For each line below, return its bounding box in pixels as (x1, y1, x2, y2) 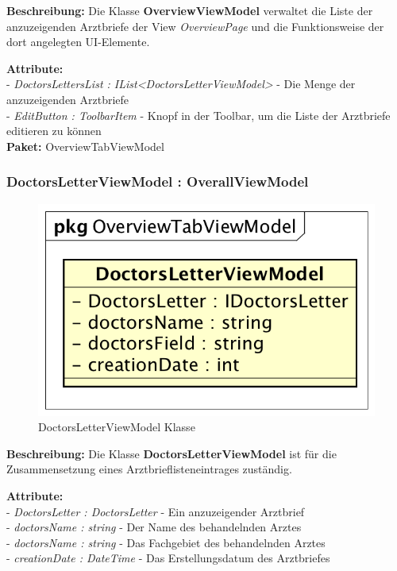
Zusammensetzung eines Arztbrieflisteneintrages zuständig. (6, 461, 292, 477)
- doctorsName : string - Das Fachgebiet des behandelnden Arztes (6, 534, 326, 550)
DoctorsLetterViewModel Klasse (38, 419, 195, 435)
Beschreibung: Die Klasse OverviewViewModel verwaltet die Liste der (6, 2, 373, 18)
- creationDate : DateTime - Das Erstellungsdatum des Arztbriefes (6, 550, 330, 566)
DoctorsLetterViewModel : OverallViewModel (6, 172, 309, 191)
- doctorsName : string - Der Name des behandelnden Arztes (6, 519, 302, 535)
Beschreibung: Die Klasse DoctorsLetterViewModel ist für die (6, 445, 337, 461)
